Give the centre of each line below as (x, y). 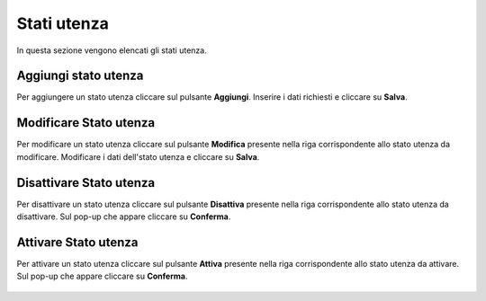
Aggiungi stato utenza (80, 76)
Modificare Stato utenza (86, 123)
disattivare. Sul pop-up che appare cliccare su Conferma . (124, 217)
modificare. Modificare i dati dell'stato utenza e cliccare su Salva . (138, 156)
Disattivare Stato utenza (86, 183)
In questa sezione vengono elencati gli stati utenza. (112, 50)
